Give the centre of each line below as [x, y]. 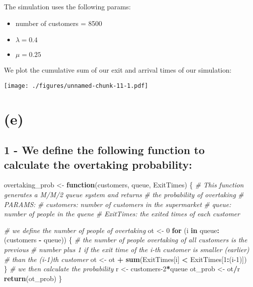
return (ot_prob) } [33, 278]
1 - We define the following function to [104, 150]
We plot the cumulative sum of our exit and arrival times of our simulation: [118, 70]
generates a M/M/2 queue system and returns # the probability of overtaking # [124, 194]
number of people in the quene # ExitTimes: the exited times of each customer [122, 214]
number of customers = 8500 [59, 23]
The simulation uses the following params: [68, 6]
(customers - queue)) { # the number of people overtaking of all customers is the [126, 240]
